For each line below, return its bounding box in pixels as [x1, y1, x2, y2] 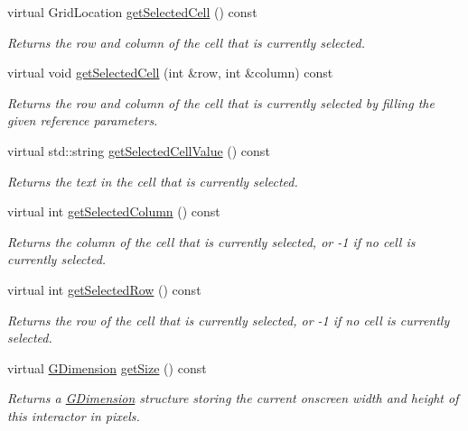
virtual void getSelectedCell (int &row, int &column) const [7, 63, 333, 82]
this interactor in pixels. [7, 406, 140, 425]
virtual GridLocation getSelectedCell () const [7, 3, 257, 21]
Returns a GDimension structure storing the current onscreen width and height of [7, 389, 459, 408]
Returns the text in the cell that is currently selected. [7, 171, 298, 190]
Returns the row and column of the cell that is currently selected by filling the [7, 93, 435, 112]
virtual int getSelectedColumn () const [7, 202, 220, 221]
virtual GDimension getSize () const [7, 358, 207, 377]
